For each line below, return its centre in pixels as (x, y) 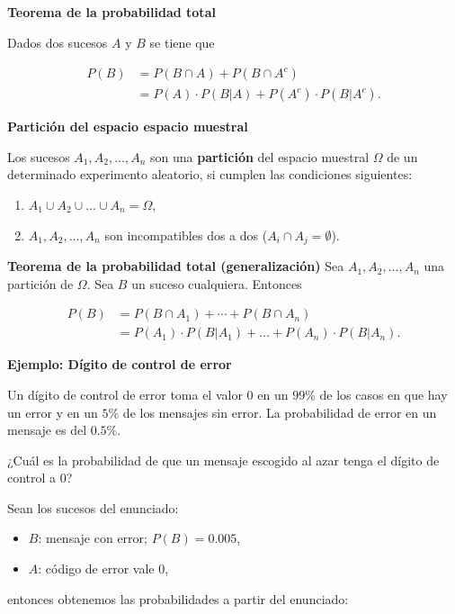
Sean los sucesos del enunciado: (93, 507)
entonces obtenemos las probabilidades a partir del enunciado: (178, 598)
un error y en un (53, 412)
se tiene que (182, 42)
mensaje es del (47, 430)
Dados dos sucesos (58, 42)
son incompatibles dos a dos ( (186, 235)
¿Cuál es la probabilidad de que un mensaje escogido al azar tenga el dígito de (223, 460)
